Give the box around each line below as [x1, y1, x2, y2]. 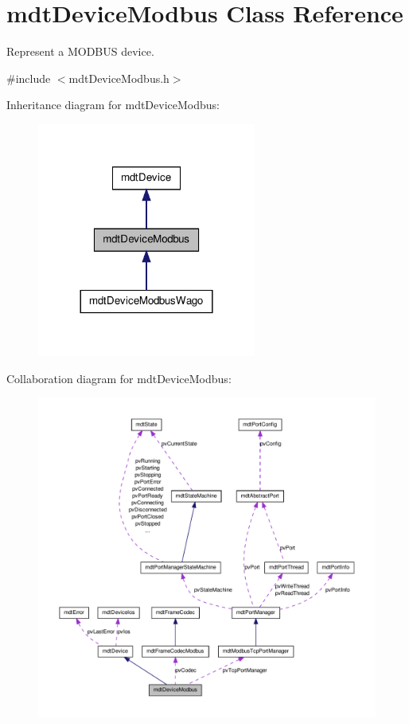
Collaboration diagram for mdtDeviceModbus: [6, 370, 232, 386]
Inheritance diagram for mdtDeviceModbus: [6, 96, 220, 113]
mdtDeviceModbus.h [68, 69, 169, 86]
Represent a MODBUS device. [6, 43, 154, 60]
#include [6, 69, 51, 86]
